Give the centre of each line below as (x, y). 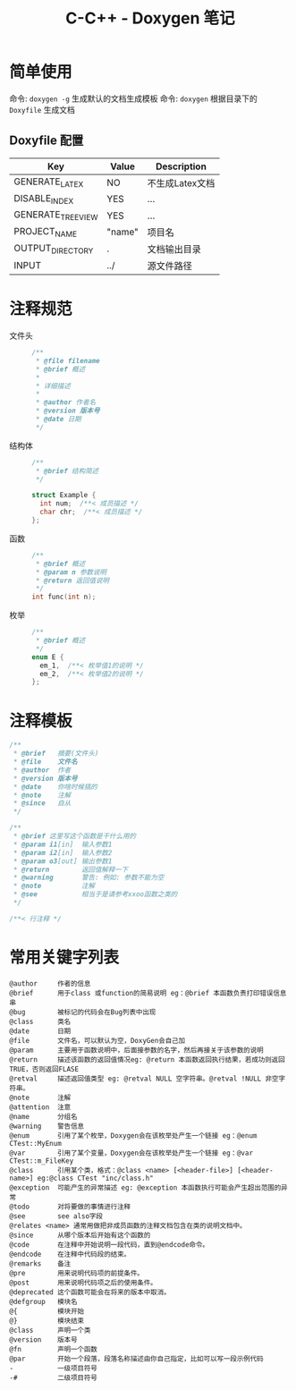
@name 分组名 (43, 1116)
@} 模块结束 (47, 1320)
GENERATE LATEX (49, 182)
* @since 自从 (42, 803)
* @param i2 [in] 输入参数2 (63, 852)
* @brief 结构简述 (67, 470)
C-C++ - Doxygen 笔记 (150, 18)
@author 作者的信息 (50, 983)
